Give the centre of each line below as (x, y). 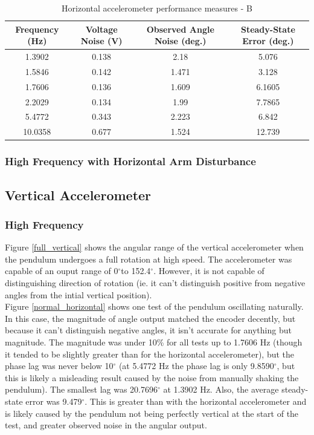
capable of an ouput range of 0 (62, 271)
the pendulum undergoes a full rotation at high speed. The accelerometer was (149, 259)
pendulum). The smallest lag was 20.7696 (81, 389)
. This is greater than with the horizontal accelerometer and (196, 401)
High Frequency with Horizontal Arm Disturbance (130, 161)
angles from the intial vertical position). (78, 294)
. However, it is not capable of (209, 271)
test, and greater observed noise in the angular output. (106, 425)
